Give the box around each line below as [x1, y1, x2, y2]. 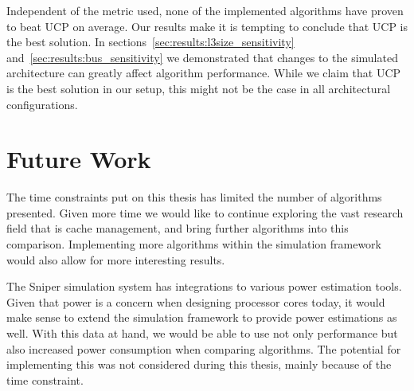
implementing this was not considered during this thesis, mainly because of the [6, 356, 392, 373]
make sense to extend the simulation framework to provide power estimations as [6, 309, 397, 326]
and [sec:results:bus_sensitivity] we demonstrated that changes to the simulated [6, 49, 398, 65]
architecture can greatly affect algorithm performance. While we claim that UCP [6, 65, 401, 81]
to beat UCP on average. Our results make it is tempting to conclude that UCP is [6, 18, 408, 34]
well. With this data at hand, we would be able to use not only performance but [6, 325, 398, 342]
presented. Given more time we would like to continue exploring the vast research [6, 204, 404, 221]
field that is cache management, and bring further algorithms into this [6, 220, 349, 237]
